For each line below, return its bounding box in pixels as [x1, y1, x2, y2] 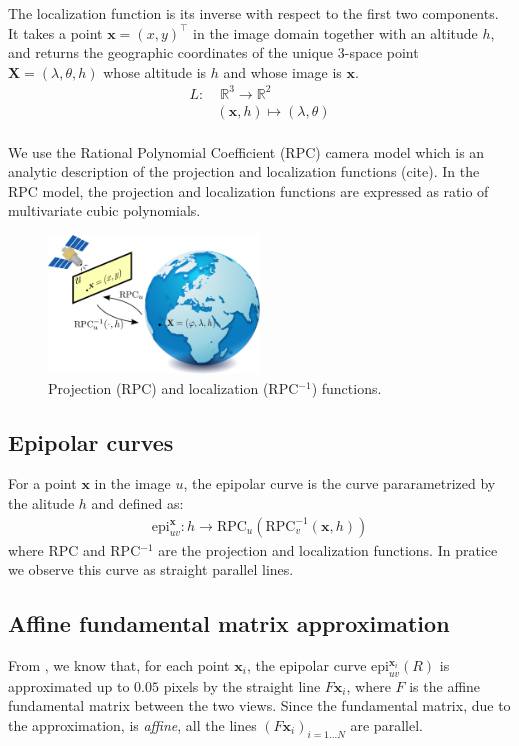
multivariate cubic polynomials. [8, 200, 201, 221]
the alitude [8, 493, 75, 514]
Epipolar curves [8, 426, 174, 457]
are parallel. [350, 715, 423, 736]
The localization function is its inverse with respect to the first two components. [8, 3, 499, 23]
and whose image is [223, 61, 342, 82]
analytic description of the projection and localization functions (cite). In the [8, 161, 480, 182]
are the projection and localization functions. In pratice [158, 539, 498, 560]
